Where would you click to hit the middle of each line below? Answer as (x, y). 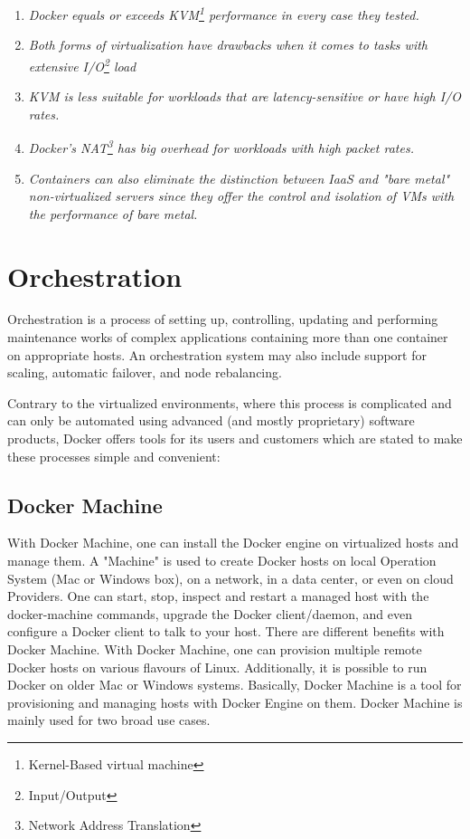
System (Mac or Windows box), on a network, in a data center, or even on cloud (230, 578)
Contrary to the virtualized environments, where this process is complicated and (230, 402)
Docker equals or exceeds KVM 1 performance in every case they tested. (224, 13)
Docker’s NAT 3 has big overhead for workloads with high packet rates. (221, 146)
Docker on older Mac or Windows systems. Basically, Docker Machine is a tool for (235, 685)
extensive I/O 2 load (82, 64)
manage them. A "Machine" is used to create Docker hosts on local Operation (222, 560)
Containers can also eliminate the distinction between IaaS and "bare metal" (239, 178)
